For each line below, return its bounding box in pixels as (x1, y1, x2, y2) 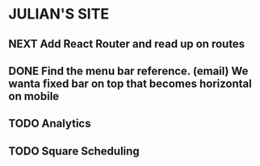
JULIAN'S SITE (8, 5, 110, 23)
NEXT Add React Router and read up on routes (8, 37, 245, 51)
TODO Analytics (8, 117, 91, 131)
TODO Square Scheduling (8, 144, 140, 158)
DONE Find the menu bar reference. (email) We (8, 64, 249, 77)
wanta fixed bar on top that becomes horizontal (8, 77, 252, 90)
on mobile (8, 89, 60, 103)
